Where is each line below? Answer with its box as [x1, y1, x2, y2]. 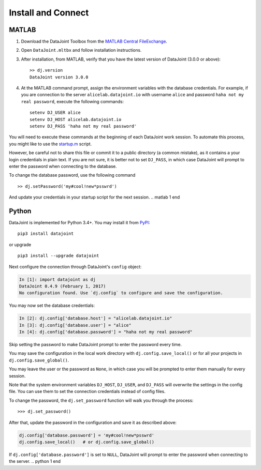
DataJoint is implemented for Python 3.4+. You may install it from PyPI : [9, 220, 150, 225]
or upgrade [9, 242, 31, 247]
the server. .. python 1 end [9, 458, 61, 464]
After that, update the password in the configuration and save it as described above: [9, 419, 177, 425]
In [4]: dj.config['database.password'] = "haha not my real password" [19, 329, 193, 335]
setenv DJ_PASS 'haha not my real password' [29, 123, 137, 129]
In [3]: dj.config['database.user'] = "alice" [19, 322, 131, 328]
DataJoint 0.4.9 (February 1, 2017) [19, 283, 106, 289]
